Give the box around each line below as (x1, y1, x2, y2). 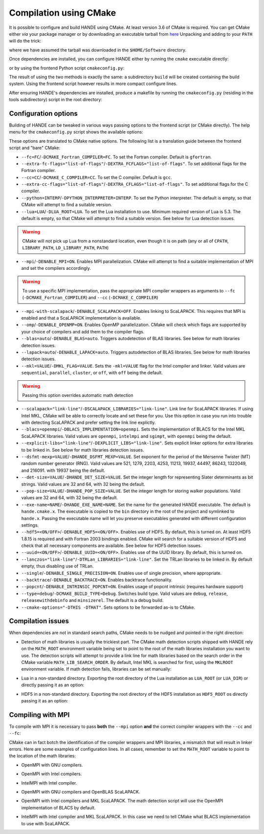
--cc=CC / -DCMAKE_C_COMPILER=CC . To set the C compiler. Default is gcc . (21, 174, 172, 180)
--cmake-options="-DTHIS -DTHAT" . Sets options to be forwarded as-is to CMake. (21, 604, 196, 610)
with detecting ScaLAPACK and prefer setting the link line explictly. (21, 419, 156, 425)
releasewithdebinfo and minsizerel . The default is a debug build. (21, 597, 164, 603)
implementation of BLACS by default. (21, 805, 96, 811)
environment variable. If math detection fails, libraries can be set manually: (21, 666, 172, 672)
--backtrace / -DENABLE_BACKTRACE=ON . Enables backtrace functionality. (21, 577, 173, 583)
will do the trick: (9, 38, 42, 44)
